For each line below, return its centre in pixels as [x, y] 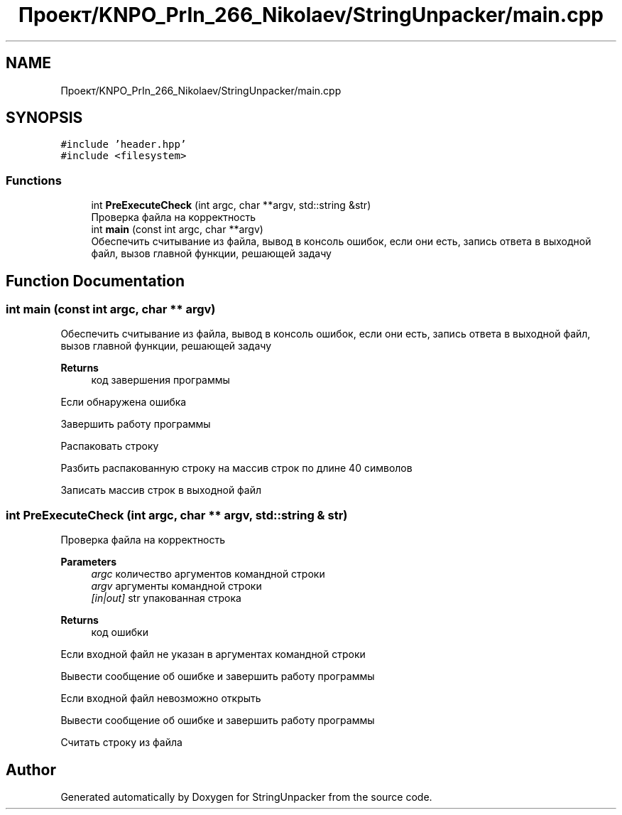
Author [31, 770]
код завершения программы [160, 380]
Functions [34, 180]
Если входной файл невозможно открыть [161, 698]
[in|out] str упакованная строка [166, 598]
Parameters [89, 562]
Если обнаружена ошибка [124, 402]
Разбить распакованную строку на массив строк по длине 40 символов [236, 468]
